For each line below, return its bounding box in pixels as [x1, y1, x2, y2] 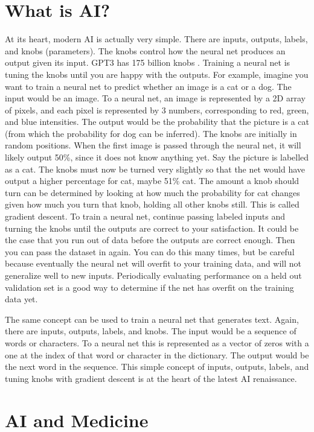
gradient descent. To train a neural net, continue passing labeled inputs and [5, 210, 286, 223]
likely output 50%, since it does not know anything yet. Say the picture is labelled [5, 151, 309, 164]
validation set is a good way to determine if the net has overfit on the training [5, 281, 294, 293]
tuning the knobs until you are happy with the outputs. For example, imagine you [5, 68, 309, 80]
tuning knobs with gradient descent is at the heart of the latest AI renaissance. [5, 372, 297, 384]
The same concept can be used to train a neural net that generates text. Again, [5, 313, 299, 325]
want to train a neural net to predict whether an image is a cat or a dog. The [5, 80, 292, 92]
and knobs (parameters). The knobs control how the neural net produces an [5, 44, 286, 57]
